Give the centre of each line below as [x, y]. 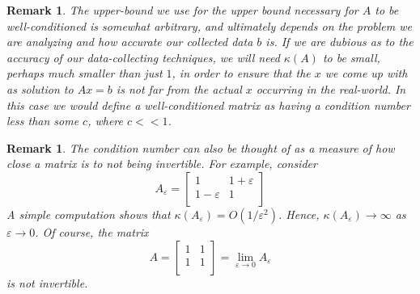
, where [106, 121]
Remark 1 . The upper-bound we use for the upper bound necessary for [182, 10]
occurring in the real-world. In [331, 88]
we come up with [366, 73]
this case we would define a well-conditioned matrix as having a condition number [208, 105]
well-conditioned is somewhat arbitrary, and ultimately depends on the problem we [209, 25]
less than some [43, 121]
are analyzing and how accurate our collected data [130, 42]
